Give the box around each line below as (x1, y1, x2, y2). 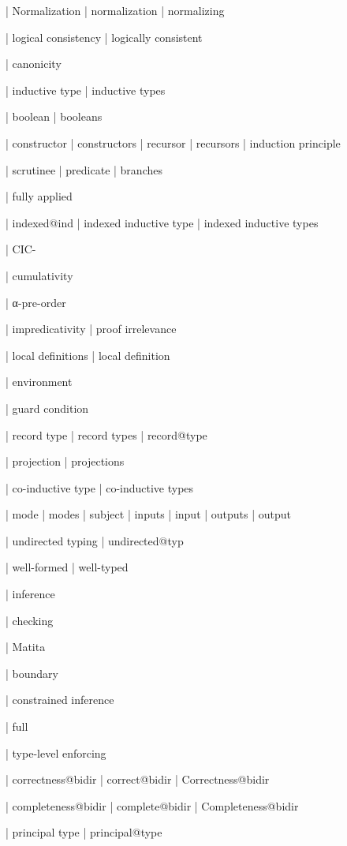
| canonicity (6, 55, 62, 72)
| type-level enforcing (6, 744, 106, 761)
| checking (6, 612, 54, 628)
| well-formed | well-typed (6, 559, 129, 575)
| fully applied (6, 188, 73, 204)
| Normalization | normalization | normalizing (6, 2, 225, 18)
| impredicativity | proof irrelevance (6, 320, 177, 337)
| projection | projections (6, 453, 125, 470)
